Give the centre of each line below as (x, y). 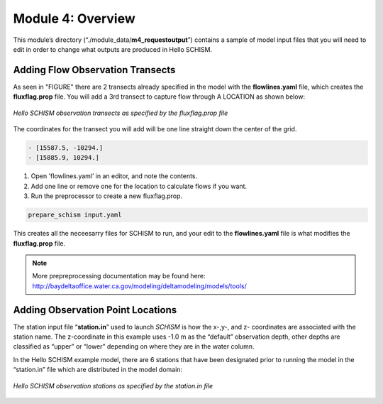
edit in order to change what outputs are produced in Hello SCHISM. (113, 49)
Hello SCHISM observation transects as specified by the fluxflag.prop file (121, 113)
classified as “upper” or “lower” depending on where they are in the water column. (134, 346)
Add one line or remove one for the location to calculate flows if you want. (139, 186)
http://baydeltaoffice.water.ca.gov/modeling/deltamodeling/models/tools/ (140, 286)
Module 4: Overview (74, 18)
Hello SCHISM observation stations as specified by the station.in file (113, 386)
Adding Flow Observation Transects (94, 70)
